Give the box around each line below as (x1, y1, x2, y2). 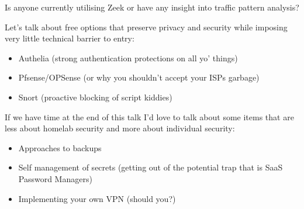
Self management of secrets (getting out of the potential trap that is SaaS (18, 161, 283, 173)
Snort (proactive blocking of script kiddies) (18, 90, 172, 103)
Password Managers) (18, 172, 92, 184)
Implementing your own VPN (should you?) (18, 192, 176, 204)
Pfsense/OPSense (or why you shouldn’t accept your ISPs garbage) (18, 71, 260, 83)
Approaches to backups (18, 141, 102, 154)
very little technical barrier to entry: (5, 32, 134, 44)
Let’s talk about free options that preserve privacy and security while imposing (5, 20, 288, 33)
